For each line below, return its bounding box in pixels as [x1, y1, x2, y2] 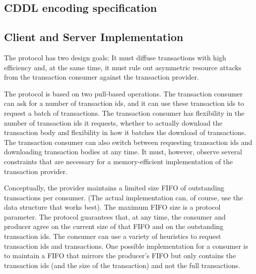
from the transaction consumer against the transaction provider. [4, 72, 199, 82]
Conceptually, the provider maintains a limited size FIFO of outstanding [4, 183, 225, 193]
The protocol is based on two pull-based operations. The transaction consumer [4, 88, 243, 98]
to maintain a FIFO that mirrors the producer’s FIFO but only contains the [4, 250, 236, 261]
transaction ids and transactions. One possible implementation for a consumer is [4, 240, 248, 251]
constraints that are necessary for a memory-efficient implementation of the [4, 156, 233, 166]
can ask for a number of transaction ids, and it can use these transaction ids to [4, 98, 244, 108]
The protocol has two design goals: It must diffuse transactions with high [4, 52, 226, 62]
